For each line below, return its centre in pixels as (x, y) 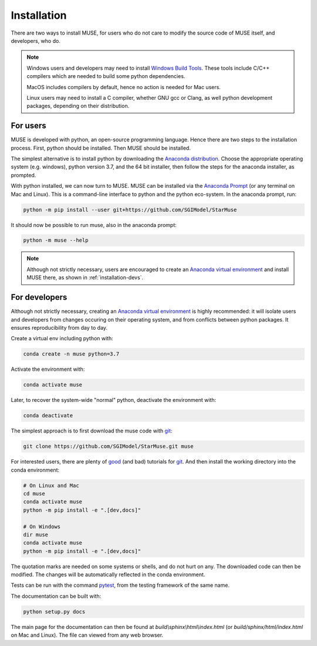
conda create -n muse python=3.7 (71, 354)
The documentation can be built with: (56, 596)
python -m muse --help (56, 240)
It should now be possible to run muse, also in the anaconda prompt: (94, 225)
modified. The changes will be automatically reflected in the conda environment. (108, 574)
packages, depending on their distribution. (78, 106)
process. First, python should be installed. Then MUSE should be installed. (101, 148)
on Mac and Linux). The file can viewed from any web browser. (87, 635)
